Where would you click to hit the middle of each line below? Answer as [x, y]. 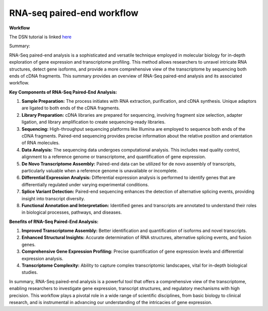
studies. [30, 272]
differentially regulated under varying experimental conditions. [85, 184]
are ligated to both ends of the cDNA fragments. [71, 108]
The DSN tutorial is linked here [40, 37]
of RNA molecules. [41, 143]
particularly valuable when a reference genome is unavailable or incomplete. [100, 170]
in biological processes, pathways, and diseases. [72, 212]
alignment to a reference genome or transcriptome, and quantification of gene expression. [114, 157]
